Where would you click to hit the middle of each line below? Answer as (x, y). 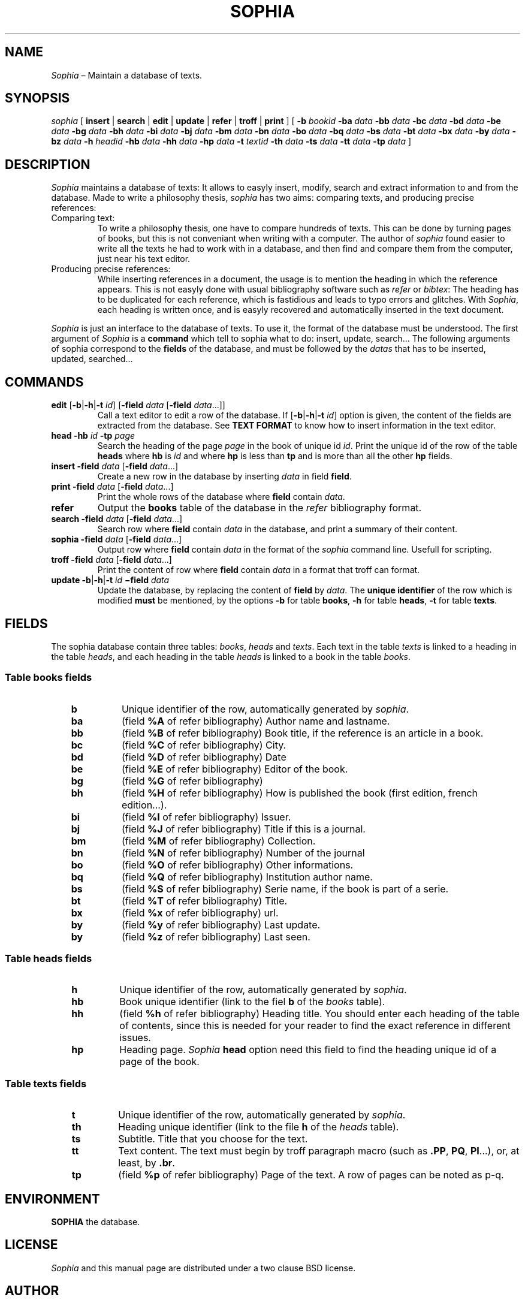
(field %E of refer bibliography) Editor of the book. (235, 769)
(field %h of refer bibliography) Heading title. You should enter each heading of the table (319, 1014)
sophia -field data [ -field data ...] (117, 539)
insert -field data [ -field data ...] (115, 466)
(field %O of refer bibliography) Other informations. (237, 865)
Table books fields (49, 678)
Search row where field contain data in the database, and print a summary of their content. (277, 529)
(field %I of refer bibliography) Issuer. (206, 817)
